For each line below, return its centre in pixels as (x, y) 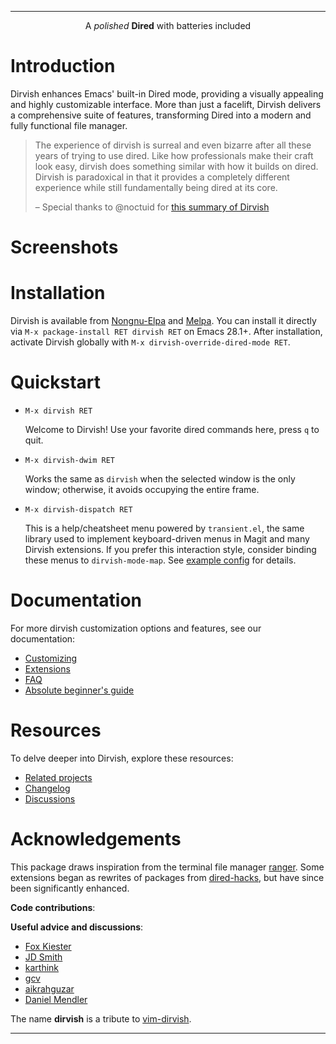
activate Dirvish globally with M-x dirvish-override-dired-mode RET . (150, 342)
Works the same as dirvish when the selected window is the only (160, 479)
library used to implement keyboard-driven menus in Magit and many (167, 539)
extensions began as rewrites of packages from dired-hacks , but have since (167, 877)
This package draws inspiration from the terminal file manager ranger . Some (167, 867)
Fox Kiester (48, 946)
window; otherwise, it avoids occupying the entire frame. (142, 489)
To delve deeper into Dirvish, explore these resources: (122, 758)
